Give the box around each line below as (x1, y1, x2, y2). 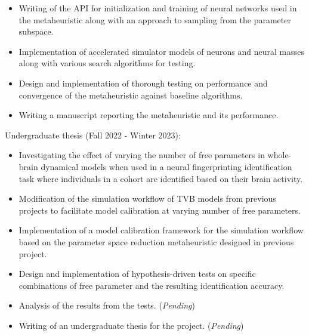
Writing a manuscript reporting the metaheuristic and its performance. (18, 109, 279, 121)
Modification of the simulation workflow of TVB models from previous (18, 192, 276, 205)
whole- (267, 149, 292, 161)
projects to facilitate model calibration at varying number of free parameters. (18, 204, 301, 216)
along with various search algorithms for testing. (18, 57, 196, 69)
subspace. (18, 25, 54, 38)
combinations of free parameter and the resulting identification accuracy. (18, 279, 285, 291)
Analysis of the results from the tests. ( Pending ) (18, 299, 195, 312)
